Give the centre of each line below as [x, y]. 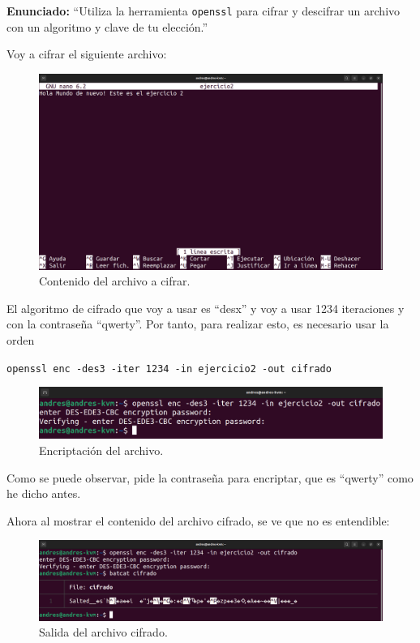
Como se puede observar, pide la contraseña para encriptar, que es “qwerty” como [210, 477]
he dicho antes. [44, 493]
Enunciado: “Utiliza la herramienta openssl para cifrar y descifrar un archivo [204, 11]
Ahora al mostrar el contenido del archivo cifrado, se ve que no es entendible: [198, 520]
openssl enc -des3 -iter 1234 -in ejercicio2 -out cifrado [169, 369]
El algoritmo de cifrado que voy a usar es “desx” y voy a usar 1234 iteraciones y [206, 308]
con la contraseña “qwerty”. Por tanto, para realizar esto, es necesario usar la [198, 324]
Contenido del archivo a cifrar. [115, 281]
